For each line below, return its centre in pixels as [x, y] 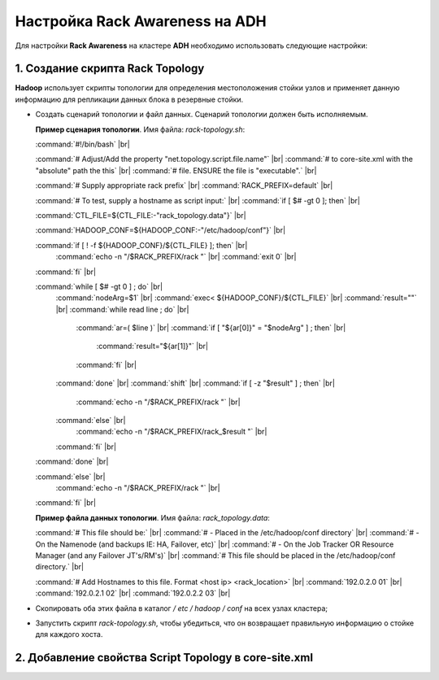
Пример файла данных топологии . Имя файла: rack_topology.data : [152, 517]
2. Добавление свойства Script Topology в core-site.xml [164, 658]
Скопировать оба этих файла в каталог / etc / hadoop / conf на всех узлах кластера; [182, 608]
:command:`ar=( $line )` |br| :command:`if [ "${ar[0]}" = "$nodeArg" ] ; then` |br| [211, 328]
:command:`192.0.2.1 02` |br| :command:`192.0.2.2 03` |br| [133, 593]
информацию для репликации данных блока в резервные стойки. [129, 99]
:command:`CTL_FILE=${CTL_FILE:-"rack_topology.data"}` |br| [141, 215]
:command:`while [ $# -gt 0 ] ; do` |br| [99, 286]
